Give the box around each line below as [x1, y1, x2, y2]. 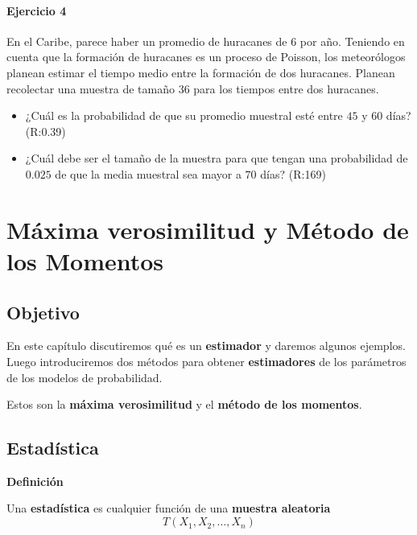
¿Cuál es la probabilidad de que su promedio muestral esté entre [25, 107, 343, 124]
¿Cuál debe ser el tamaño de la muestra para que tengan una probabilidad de [25, 150, 408, 167]
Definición [6, 472, 64, 489]
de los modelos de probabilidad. [6, 368, 163, 385]
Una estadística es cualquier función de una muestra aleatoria [6, 500, 331, 516]
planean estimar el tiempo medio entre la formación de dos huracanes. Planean [6, 64, 395, 80]
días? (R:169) [260, 165, 326, 182]
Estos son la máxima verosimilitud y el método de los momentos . [6, 396, 362, 413]
